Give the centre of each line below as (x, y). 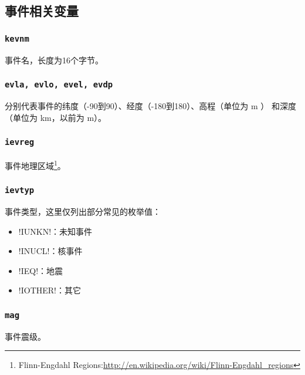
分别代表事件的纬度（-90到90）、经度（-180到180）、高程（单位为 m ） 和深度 (150, 105)
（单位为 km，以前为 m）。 (56, 117)
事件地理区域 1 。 (35, 164)
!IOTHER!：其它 (50, 290)
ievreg (20, 142)
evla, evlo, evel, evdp (59, 85)
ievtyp (20, 190)
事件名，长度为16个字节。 (54, 60)
